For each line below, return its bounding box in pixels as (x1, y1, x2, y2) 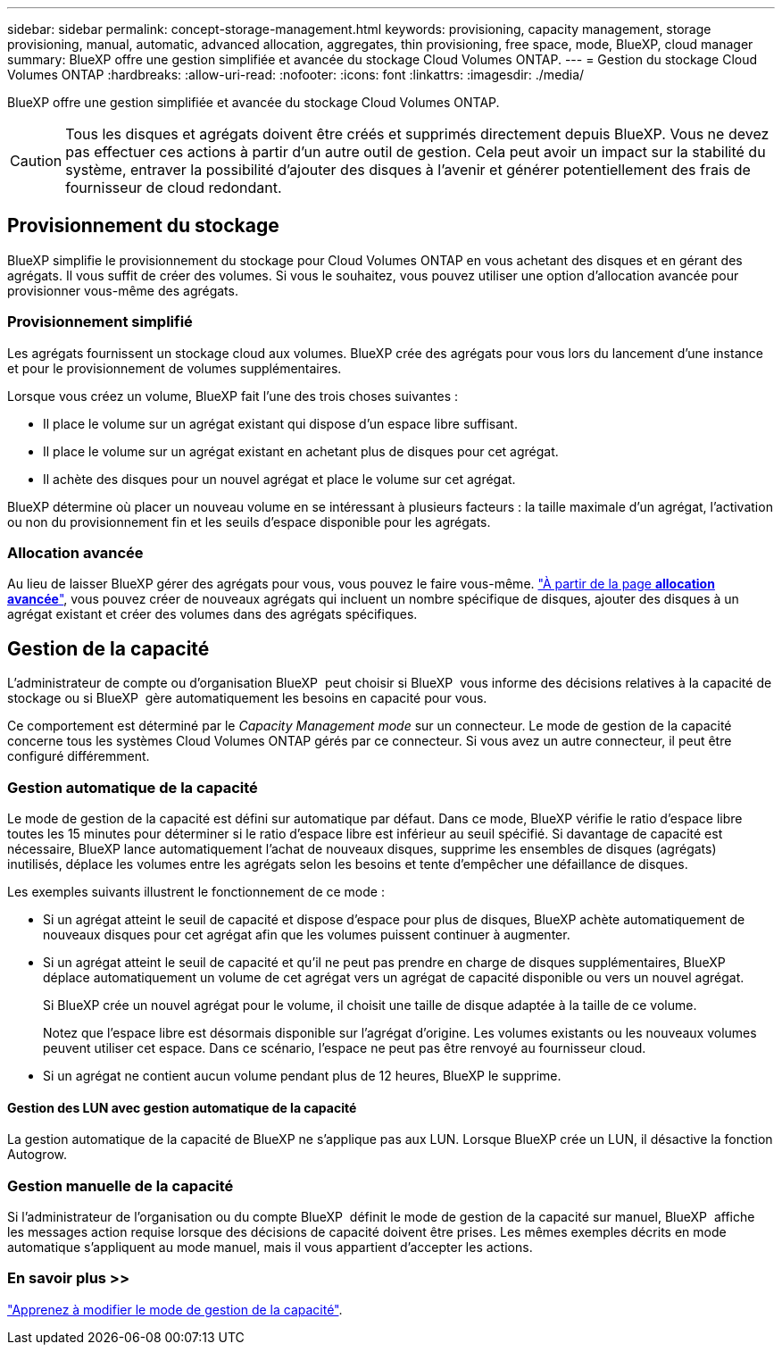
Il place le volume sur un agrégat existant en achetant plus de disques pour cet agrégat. (43, 443, 559, 459)
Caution (10, 152, 62, 170)
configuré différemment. (7, 748, 150, 764)
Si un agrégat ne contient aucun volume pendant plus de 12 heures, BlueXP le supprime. (43, 1067, 562, 1083)
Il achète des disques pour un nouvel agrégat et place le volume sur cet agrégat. (43, 471, 516, 487)
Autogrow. (7, 1147, 67, 1163)
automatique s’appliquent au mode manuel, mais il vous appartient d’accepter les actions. (7, 1239, 533, 1255)
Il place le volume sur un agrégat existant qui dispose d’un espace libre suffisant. (43, 415, 518, 431)
